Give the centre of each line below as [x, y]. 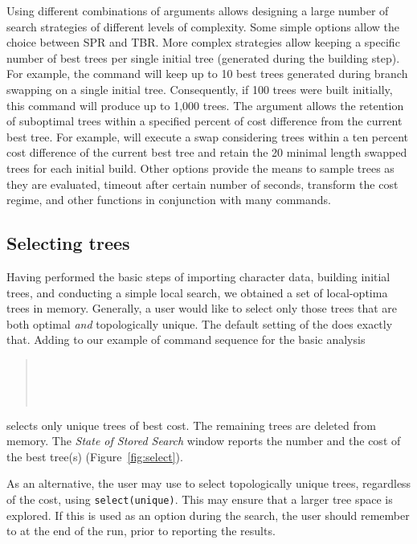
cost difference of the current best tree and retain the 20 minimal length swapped [207, 152]
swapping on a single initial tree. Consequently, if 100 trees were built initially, [200, 89]
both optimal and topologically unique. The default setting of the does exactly [200, 323]
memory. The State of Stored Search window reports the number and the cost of [204, 441]
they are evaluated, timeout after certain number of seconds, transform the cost [202, 184]
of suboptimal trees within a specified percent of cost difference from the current [204, 121]
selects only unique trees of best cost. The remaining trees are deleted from [191, 425]
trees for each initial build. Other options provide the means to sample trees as [200, 168]
